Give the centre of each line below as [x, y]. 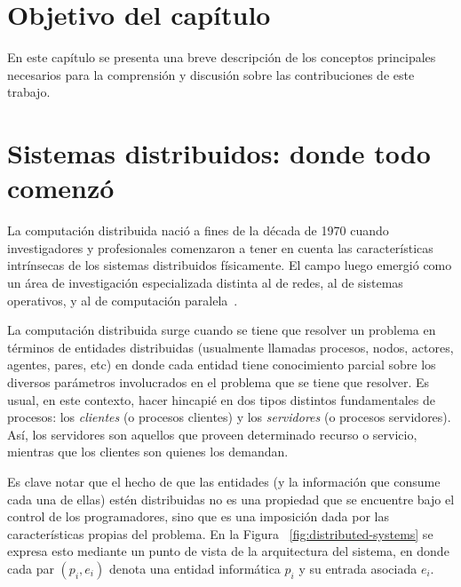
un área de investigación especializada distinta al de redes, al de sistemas [205, 282]
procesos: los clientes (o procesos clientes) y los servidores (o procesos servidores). [229, 417]
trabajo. [29, 92]
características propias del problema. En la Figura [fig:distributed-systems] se [220, 533]
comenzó [61, 188]
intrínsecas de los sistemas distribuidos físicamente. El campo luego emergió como [230, 265]
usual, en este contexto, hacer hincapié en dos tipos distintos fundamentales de [222, 399]
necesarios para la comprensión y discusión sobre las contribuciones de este [211, 74]
